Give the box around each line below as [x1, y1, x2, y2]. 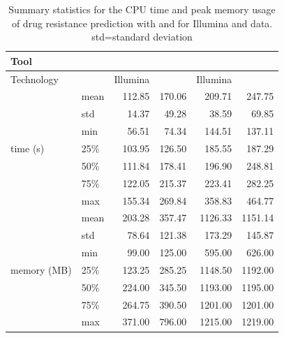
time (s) [10, 141, 45, 155]
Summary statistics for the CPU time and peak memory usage [8, 2, 276, 16]
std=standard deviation [91, 29, 193, 44]
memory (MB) [10, 262, 72, 277]
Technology [10, 71, 59, 86]
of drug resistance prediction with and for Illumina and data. [11, 15, 273, 30]
